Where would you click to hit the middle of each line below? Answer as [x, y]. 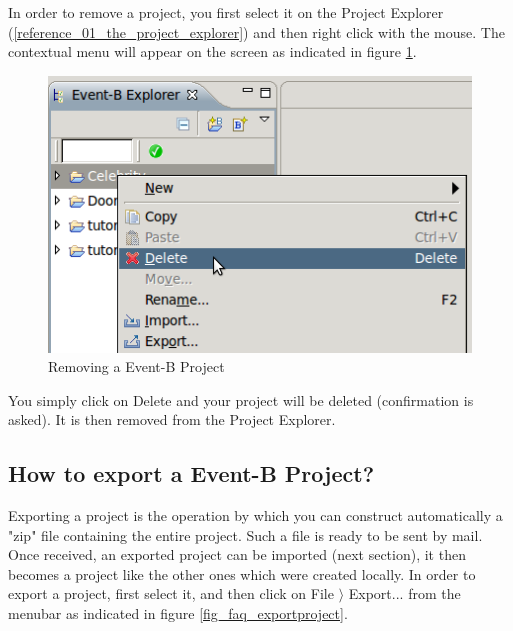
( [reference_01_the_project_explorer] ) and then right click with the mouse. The [256, 31]
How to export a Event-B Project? [191, 473]
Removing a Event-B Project [136, 366]
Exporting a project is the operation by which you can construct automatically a [255, 515]
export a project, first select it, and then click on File [171, 593]
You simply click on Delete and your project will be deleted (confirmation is [241, 399]
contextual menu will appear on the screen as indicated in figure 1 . [212, 51]
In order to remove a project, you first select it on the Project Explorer [226, 12]
